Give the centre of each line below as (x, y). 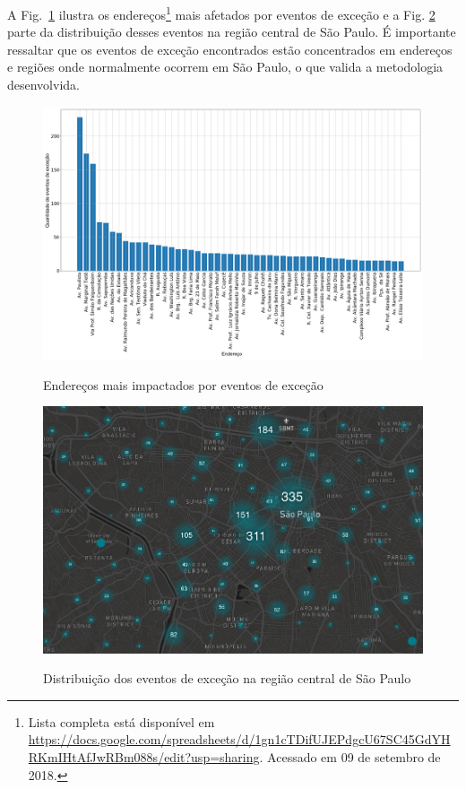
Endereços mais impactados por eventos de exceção (183, 384)
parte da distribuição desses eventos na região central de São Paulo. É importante (232, 32)
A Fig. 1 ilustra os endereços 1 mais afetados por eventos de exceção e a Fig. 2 (221, 13)
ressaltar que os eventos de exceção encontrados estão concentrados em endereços (230, 49)
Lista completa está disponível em (121, 721)
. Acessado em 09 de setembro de (350, 757)
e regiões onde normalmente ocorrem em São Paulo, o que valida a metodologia (225, 67)
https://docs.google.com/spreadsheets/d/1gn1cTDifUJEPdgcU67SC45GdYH (239, 739)
